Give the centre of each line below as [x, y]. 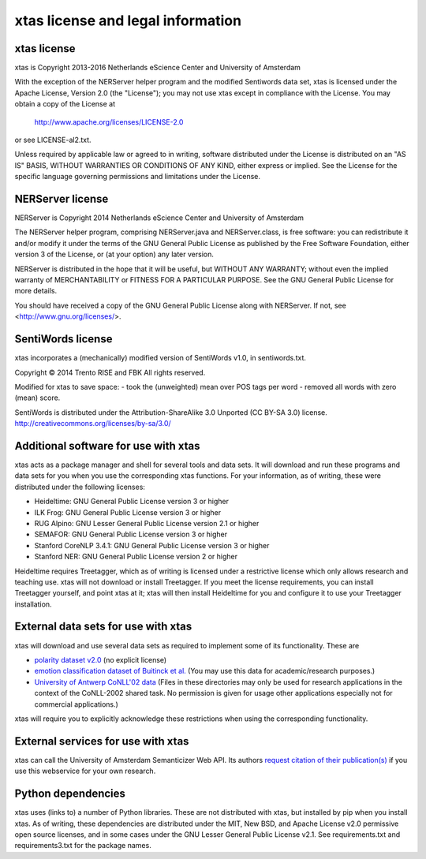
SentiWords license [64, 339]
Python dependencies [70, 794]
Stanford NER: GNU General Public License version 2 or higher [136, 557]
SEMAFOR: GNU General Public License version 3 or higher [131, 534]
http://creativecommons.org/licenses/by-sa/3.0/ [93, 424]
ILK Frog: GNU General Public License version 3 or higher [128, 512]
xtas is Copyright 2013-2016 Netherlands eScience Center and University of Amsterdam [158, 68]
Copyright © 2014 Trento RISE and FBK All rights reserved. [110, 372]
